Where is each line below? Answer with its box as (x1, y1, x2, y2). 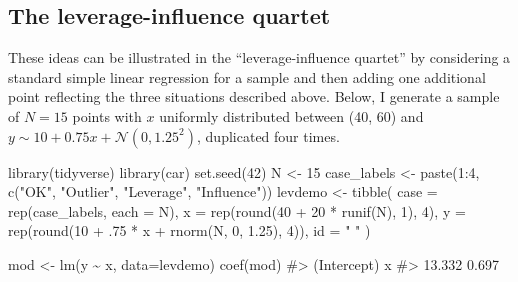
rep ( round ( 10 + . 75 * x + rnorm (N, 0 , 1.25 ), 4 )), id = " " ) (8, 220, 371, 241)
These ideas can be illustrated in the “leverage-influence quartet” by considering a (8, 47, 511, 68)
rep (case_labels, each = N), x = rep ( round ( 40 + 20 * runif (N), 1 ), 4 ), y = (8, 200, 466, 221)
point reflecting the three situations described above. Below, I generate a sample (8, 86, 500, 107)
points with (72, 105, 142, 126)
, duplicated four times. (197, 125, 340, 146)
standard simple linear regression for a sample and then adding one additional (8, 66, 486, 87)
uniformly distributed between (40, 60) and (159, 105, 424, 126)
